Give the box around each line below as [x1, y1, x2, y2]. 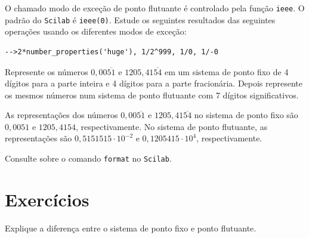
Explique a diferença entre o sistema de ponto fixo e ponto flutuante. [5, 221, 257, 234]
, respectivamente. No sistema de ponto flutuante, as [76, 120, 268, 132]
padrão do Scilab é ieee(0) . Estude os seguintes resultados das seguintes [5, 13, 276, 26]
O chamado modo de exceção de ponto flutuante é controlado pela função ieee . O [5, 2, 305, 14]
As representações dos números [5, 109, 118, 121]
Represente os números [5, 65, 88, 78]
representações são [5, 132, 72, 144]
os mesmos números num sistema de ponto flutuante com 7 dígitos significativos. [5, 88, 299, 101]
